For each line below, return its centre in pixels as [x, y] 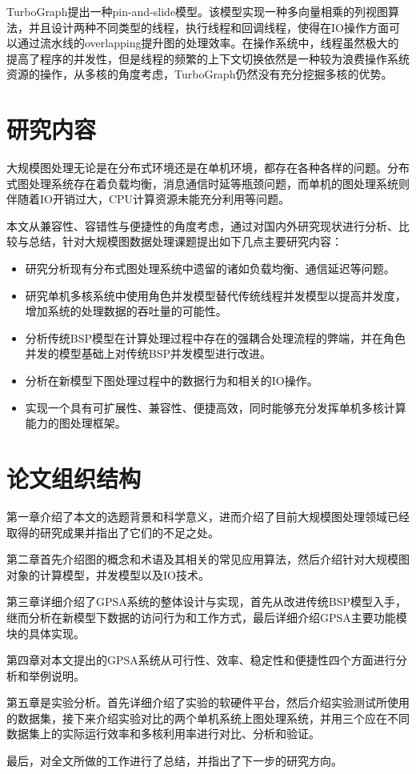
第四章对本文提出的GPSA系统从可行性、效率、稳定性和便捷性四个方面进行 [201, 660]
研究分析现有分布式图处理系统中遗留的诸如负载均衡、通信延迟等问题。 [210, 269]
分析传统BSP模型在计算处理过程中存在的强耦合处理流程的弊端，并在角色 [216, 337]
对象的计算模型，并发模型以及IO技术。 [108, 574]
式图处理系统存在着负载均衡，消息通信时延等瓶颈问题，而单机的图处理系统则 [208, 183]
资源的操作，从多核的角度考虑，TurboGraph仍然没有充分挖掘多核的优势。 [200, 74]
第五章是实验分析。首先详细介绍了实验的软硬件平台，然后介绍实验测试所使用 [208, 702]
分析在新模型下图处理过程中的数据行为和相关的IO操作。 [172, 381]
